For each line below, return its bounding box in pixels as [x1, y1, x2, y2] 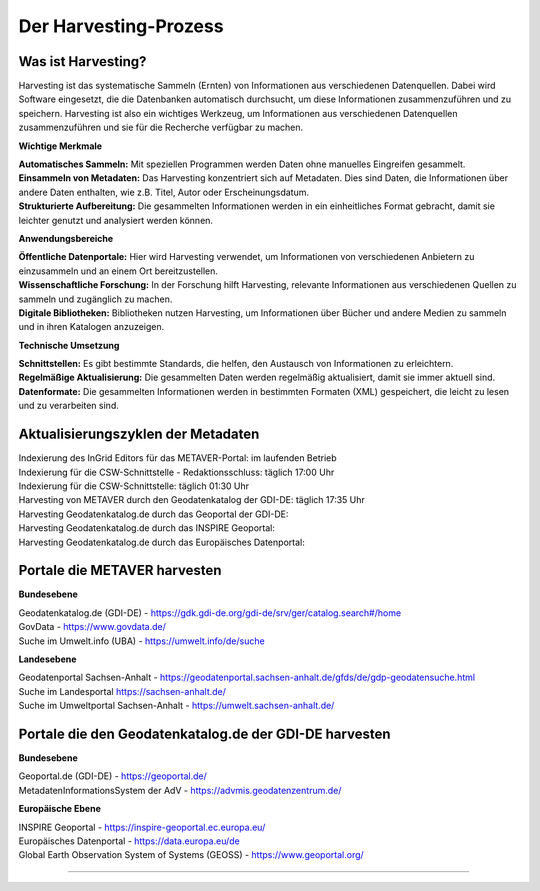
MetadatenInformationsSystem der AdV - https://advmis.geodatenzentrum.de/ [18, 784, 342, 796]
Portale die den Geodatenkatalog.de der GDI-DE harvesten [18, 725, 391, 742]
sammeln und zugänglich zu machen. [18, 293, 173, 305]
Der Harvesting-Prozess [18, 15, 224, 37]
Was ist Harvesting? [18, 53, 147, 70]
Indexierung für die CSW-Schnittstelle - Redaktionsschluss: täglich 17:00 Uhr [18, 466, 335, 478]
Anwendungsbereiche [18, 232, 114, 244]
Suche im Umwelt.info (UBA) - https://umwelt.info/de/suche [18, 635, 265, 647]
